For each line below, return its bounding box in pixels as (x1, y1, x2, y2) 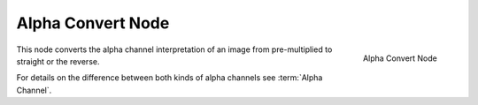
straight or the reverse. (16, 56, 100, 66)
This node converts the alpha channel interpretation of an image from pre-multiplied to (16, 44, 333, 55)
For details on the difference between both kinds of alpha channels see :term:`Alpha (16, 72, 323, 83)
